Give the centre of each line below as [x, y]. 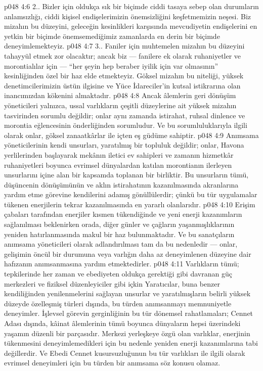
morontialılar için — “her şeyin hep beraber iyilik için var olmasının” [111, 65]
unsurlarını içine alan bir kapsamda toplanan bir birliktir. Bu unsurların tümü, [126, 175]
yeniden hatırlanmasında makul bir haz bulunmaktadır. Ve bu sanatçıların [119, 234]
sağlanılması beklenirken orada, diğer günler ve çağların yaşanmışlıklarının [119, 224]
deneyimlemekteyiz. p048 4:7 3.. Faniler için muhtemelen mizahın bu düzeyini [124, 46]
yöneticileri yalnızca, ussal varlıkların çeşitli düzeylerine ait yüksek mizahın [120, 105]
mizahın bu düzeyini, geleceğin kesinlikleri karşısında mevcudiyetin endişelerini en [131, 26]
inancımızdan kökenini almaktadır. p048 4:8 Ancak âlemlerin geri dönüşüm [120, 95]
